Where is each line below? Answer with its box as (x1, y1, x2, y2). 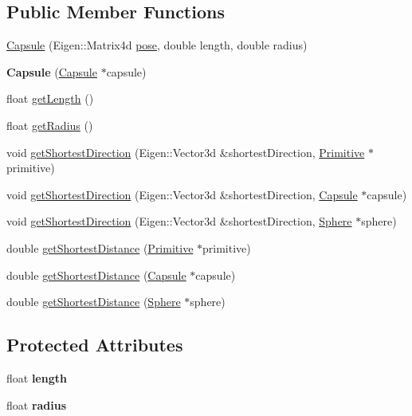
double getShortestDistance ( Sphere (6, 293, 181, 310)
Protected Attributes (6, 332, 183, 357)
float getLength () (6, 90, 94, 107)
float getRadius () (6, 116, 93, 133)
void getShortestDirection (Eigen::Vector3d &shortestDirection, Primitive (6, 143, 365, 160)
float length (6, 369, 67, 386)
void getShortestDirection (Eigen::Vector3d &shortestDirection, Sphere (6, 213, 352, 230)
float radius (6, 396, 67, 413)
